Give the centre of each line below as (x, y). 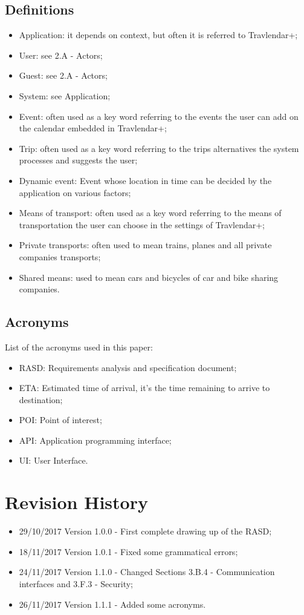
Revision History (76, 502)
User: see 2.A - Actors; (61, 55)
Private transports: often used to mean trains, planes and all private (145, 245)
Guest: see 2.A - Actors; (63, 75)
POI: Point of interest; (60, 420)
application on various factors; (75, 192)
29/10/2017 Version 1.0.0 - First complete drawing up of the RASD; (145, 531)
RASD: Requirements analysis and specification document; (128, 367)
